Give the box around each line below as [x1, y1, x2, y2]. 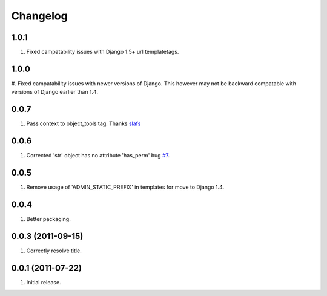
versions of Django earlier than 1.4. [11, 88, 98, 96]
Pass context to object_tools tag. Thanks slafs [26, 120, 141, 127]
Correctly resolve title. [26, 247, 82, 254]
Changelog [11, 9, 68, 22]
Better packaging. [26, 215, 71, 222]
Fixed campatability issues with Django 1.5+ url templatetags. [26, 48, 179, 56]
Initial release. [26, 278, 61, 286]
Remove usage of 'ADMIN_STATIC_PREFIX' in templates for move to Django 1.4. [26, 183, 224, 191]
